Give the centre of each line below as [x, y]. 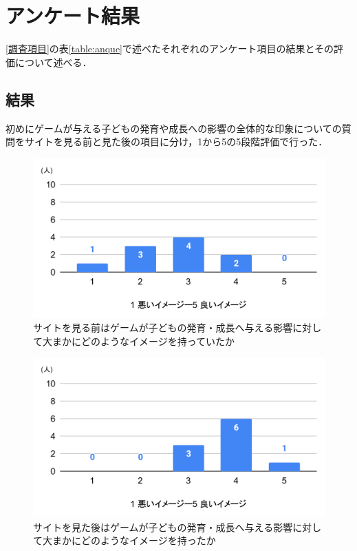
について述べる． [53, 62]
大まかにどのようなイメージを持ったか [129, 540]
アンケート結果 [73, 15]
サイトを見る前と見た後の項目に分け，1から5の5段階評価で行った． [176, 142]
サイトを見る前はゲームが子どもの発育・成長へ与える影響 [163, 328]
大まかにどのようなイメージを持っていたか [139, 341]
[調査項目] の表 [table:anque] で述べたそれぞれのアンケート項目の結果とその [170, 49]
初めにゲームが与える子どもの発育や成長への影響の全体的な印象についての [174, 128]
